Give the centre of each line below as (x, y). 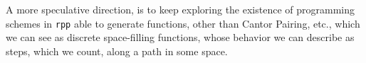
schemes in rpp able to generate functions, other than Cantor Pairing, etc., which (183, 23)
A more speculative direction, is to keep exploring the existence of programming (181, 9)
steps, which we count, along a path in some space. (117, 51)
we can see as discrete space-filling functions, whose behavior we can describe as (180, 37)
